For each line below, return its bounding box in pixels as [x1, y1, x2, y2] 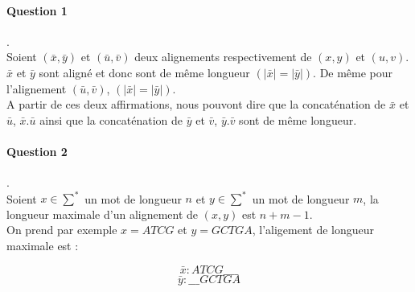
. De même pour [313, 64, 393, 80]
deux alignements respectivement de [134, 48, 312, 65]
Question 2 [6, 142, 68, 159]
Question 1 [6, 2, 68, 19]
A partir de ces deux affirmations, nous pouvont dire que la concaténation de [6, 96, 386, 113]
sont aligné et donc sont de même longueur [39, 64, 250, 80]
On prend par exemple [6, 221, 117, 238]
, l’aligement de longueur [252, 221, 375, 238]
